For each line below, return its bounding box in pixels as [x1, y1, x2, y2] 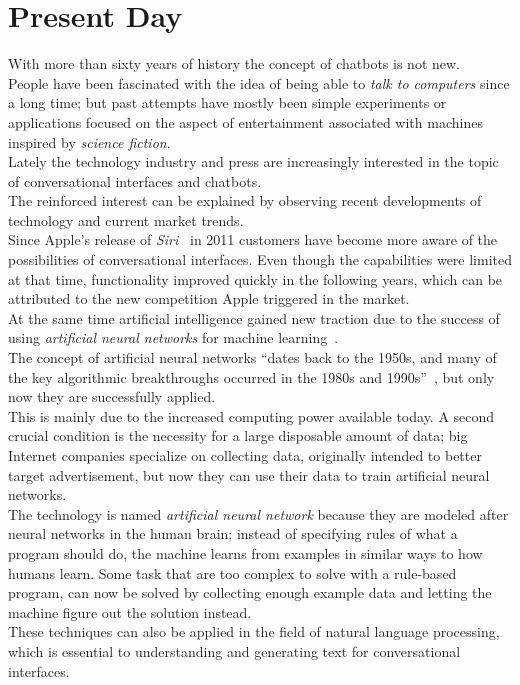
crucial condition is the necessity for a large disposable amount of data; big [8, 425, 468, 446]
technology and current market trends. [8, 209, 244, 230]
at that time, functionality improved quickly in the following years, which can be [8, 268, 503, 289]
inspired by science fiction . [8, 131, 171, 152]
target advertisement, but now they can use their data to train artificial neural [8, 464, 490, 485]
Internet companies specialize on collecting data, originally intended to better [8, 445, 482, 465]
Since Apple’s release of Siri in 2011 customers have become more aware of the [8, 229, 498, 250]
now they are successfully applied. [8, 386, 216, 407]
